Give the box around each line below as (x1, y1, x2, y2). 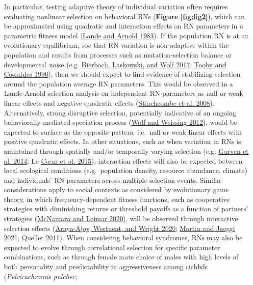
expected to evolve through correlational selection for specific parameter (4, 242, 220, 252)
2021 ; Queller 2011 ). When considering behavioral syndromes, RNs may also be (4, 232, 243, 243)
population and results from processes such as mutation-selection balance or (4, 49, 232, 59)
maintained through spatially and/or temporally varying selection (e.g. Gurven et (4, 145, 249, 156)
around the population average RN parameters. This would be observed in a (4, 78, 233, 88)
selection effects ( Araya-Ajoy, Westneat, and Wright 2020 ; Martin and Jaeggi (4, 223, 235, 233)
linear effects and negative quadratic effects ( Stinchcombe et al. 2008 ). (4, 97, 215, 108)
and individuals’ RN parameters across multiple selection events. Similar (4, 174, 222, 185)
